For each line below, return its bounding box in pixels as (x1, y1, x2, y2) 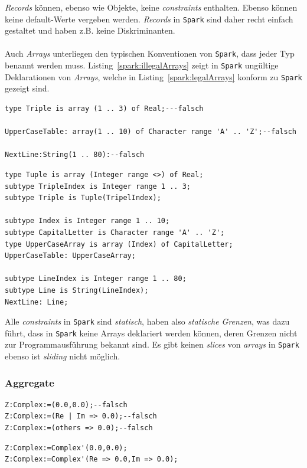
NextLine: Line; (5, 297, 68, 306)
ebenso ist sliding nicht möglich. (5, 350, 120, 362)
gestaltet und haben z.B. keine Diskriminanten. (5, 24, 175, 37)
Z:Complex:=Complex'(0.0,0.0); (5, 443, 128, 452)
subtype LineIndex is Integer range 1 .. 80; (5, 274, 187, 283)
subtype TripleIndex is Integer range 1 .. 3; (5, 182, 191, 191)
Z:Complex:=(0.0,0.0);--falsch (5, 400, 128, 409)
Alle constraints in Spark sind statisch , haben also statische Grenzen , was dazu (5, 315, 290, 328)
